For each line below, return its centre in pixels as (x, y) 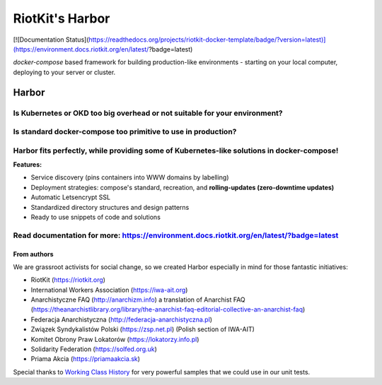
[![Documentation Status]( (51, 40)
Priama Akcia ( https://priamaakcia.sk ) (86, 359)
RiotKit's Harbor (62, 18)
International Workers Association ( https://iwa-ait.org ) (109, 290)
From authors (33, 254)
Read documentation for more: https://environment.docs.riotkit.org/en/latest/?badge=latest (176, 235)
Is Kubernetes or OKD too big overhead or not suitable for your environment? (148, 113)
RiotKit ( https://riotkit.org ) (68, 280)
